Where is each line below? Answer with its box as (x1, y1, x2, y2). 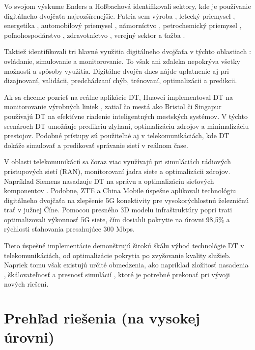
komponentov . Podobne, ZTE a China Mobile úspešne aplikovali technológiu (4, 185, 236, 196)
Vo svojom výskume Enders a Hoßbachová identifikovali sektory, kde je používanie (4, 1, 251, 11)
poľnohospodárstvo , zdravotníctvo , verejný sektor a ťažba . (4, 29, 185, 40)
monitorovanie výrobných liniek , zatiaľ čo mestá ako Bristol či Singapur (4, 101, 222, 112)
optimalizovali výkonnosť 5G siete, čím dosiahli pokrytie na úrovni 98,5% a (4, 214, 230, 224)
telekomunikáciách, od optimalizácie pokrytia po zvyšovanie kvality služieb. (4, 250, 231, 260)
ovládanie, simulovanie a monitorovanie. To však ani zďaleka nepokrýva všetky (4, 56, 240, 66)
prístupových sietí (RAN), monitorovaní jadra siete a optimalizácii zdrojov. (4, 166, 230, 176)
